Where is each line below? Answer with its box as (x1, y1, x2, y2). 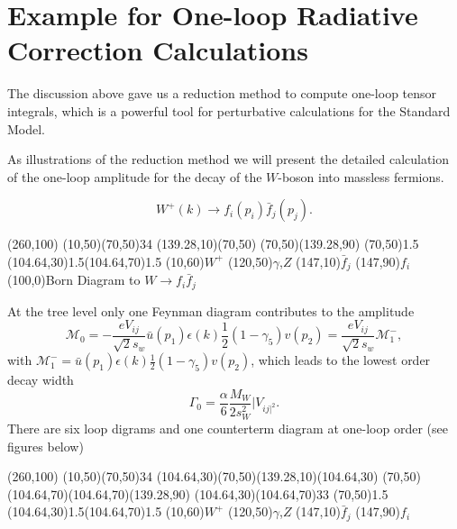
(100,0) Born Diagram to (7, 270, 141, 289)
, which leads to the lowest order (251, 351, 431, 369)
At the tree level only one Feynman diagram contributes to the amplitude (7, 301, 415, 320)
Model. (7, 119, 46, 138)
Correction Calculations (7, 32, 308, 68)
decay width (7, 370, 74, 389)
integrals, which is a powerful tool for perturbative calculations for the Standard (7, 101, 451, 120)
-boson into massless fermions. (278, 167, 444, 186)
